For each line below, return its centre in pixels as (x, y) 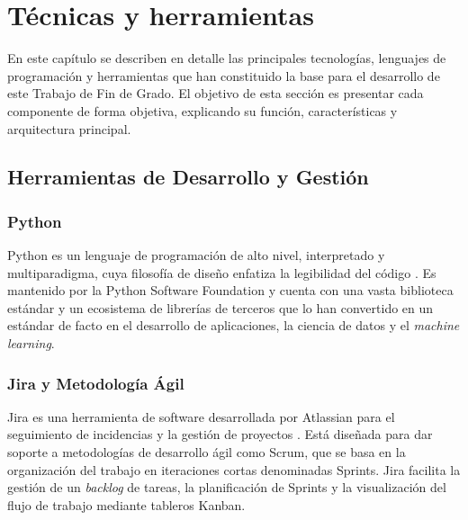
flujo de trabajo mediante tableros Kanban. (126, 504)
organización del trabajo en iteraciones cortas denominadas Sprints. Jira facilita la (234, 469)
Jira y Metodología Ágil (96, 383)
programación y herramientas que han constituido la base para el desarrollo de (224, 75)
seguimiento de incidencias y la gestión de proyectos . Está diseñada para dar (220, 434)
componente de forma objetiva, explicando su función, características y (202, 110)
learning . (31, 343)
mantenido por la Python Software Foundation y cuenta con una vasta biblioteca (230, 290)
